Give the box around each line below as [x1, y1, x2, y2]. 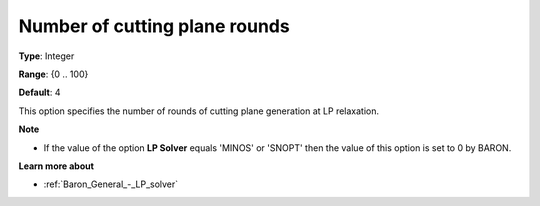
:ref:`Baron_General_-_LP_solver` [43, 178, 179, 190]
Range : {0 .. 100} [18, 68, 89, 80]
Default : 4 [18, 86, 61, 99]
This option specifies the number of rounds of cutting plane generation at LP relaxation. [18, 105, 380, 117]
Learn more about [18, 160, 95, 172]
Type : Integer [18, 50, 75, 62]
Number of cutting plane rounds [18, 15, 290, 37]
